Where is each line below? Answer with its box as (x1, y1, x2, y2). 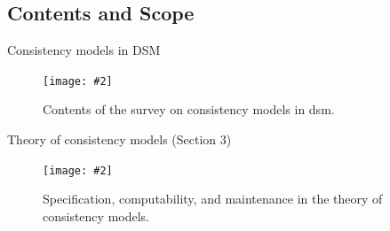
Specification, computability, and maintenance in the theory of (43, 189, 383, 208)
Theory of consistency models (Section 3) (7, 130, 232, 149)
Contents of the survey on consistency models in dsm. (43, 100, 335, 119)
